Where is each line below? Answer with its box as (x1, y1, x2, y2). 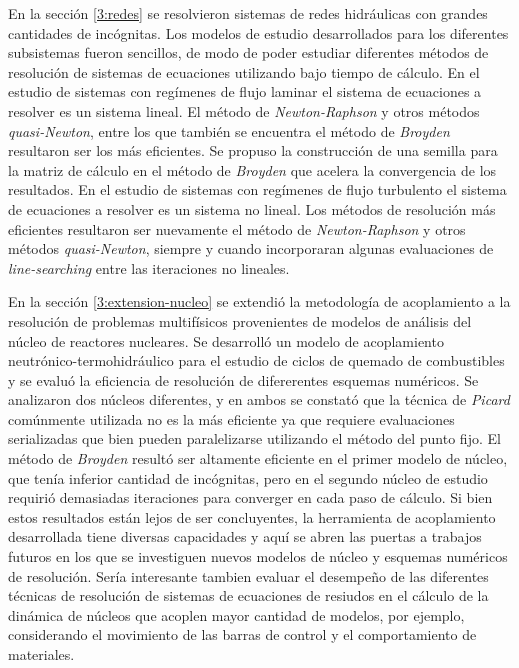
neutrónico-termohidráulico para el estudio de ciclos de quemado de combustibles (8, 350, 505, 371)
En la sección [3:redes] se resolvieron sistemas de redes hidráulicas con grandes (8, 3, 488, 23)
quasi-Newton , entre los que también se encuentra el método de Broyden (8, 120, 450, 141)
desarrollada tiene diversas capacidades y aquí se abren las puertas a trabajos (8, 526, 482, 547)
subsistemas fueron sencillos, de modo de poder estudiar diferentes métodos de (8, 42, 489, 63)
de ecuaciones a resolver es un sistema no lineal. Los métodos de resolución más (8, 198, 496, 219)
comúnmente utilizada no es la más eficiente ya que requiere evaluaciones (8, 408, 455, 429)
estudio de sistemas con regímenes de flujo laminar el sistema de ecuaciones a (8, 81, 482, 102)
